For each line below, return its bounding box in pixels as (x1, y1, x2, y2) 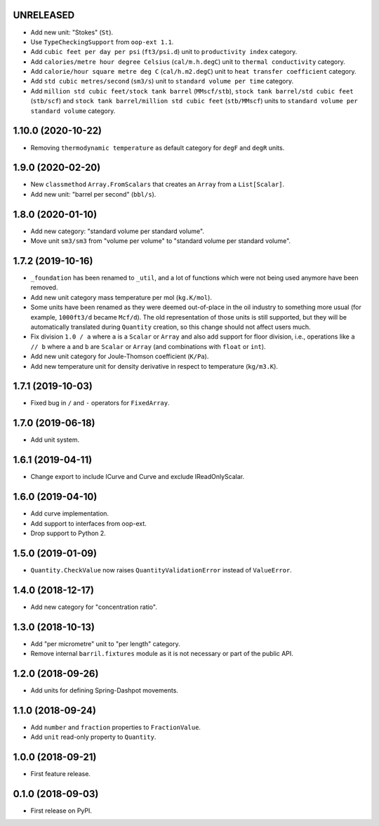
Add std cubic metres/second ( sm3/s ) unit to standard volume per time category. (30, 77, 294, 86)
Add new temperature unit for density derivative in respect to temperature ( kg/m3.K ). (30, 362, 279, 370)
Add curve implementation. (30, 509, 109, 518)
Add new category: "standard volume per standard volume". (30, 227, 205, 235)
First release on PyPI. (30, 806, 93, 815)
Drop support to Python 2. (30, 529, 107, 537)
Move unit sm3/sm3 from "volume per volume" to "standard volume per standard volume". (30, 237, 291, 245)
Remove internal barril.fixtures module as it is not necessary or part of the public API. (30, 650, 294, 658)
